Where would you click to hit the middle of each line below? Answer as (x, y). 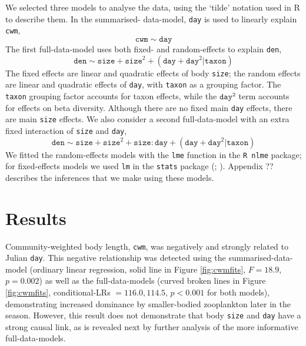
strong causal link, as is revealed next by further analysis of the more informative (152, 326)
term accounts (264, 95)
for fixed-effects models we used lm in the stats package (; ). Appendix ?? (139, 166)
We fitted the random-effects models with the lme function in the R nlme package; (154, 154)
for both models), (238, 292)
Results (36, 218)
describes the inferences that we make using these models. (110, 177)
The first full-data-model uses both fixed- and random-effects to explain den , (144, 48)
